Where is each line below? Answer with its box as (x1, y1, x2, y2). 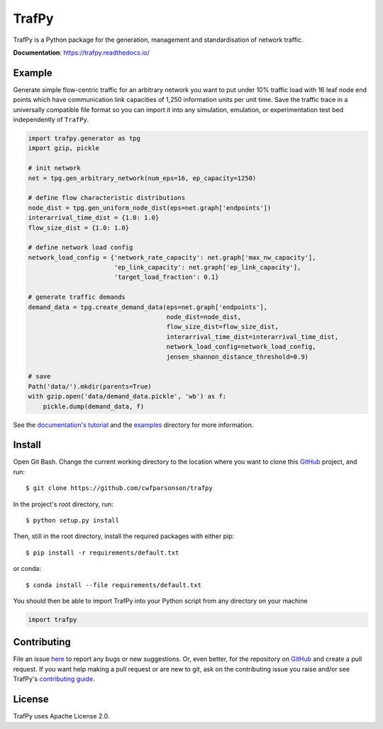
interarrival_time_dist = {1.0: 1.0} (28, 213, 160, 222)
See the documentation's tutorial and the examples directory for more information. (13, 421, 254, 429)
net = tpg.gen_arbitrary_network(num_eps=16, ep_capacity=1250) (28, 174, 257, 182)
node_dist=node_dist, (166, 313, 242, 321)
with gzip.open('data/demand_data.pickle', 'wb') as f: (28, 392, 227, 401)
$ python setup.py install (26, 516, 120, 524)
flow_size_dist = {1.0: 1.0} (28, 223, 130, 232)
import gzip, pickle (28, 144, 99, 152)
